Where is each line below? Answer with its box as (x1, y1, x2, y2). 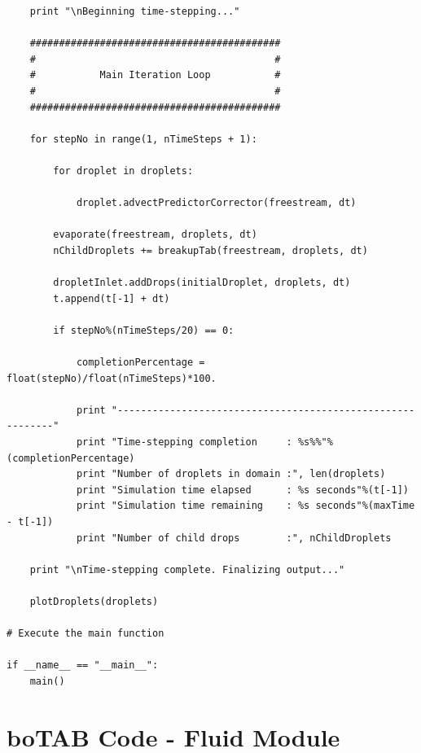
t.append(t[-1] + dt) (53, 292, 170, 304)
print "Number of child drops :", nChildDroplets (76, 532, 392, 544)
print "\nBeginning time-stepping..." (29, 6, 240, 17)
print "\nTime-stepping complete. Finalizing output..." (29, 563, 345, 576)
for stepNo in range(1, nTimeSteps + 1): (29, 133, 257, 145)
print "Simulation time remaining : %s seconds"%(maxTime (76, 500, 415, 512)
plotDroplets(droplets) (29, 595, 159, 607)
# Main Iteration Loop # (29, 69, 281, 81)
